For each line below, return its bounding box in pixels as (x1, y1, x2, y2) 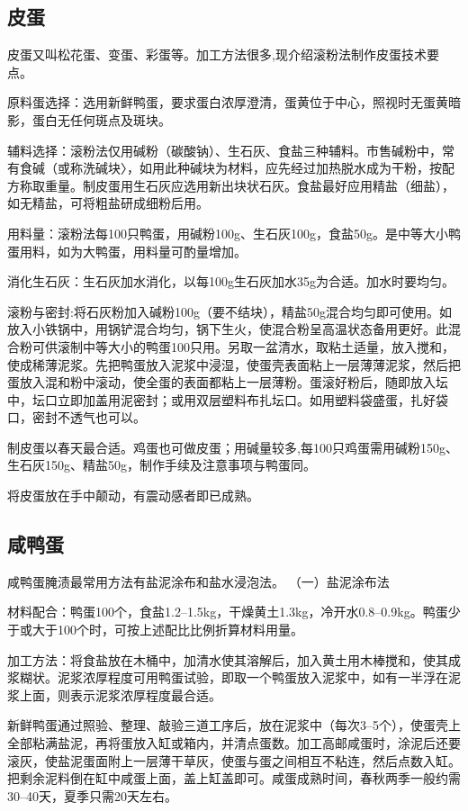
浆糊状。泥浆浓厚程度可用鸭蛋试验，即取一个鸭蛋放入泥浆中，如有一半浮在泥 (7, 668, 461, 687)
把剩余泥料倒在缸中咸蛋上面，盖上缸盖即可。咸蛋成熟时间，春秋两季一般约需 (7, 769, 461, 788)
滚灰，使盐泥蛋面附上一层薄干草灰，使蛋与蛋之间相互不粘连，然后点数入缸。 (7, 751, 461, 770)
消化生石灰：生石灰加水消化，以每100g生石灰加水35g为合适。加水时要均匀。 (7, 272, 454, 291)
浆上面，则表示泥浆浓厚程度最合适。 (7, 685, 221, 704)
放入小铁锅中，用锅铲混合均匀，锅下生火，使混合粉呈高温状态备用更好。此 (7, 320, 448, 338)
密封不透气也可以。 (31, 408, 146, 427)
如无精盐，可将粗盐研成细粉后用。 (7, 194, 209, 212)
